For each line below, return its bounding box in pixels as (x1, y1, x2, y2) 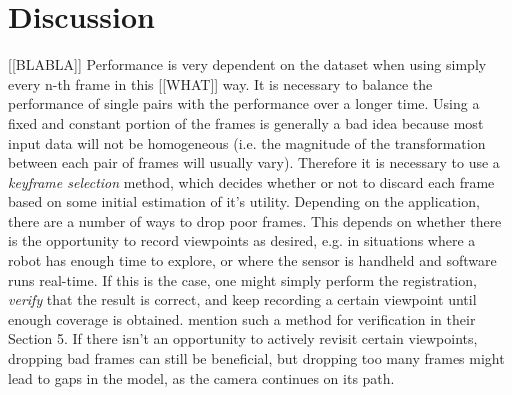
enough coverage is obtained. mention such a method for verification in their (8, 308, 476, 329)
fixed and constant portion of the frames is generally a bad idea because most (8, 112, 484, 133)
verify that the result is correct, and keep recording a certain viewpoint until (8, 289, 477, 310)
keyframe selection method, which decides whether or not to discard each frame (8, 171, 495, 192)
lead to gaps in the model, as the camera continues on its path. (8, 367, 395, 388)
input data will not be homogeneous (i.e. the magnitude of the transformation (8, 132, 486, 153)
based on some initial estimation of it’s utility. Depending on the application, (8, 191, 480, 212)
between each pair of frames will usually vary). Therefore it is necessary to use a (8, 152, 500, 173)
